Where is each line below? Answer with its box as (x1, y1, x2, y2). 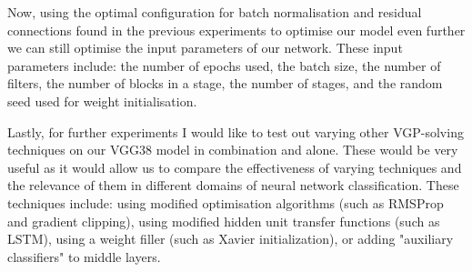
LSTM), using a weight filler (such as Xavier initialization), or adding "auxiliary (7, 229, 454, 248)
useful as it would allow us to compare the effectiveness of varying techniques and (7, 157, 462, 176)
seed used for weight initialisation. (7, 91, 197, 110)
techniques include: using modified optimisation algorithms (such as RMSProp (7, 193, 444, 212)
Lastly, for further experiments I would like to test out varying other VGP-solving (7, 122, 464, 141)
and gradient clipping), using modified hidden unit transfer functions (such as (7, 211, 440, 230)
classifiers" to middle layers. (7, 247, 161, 266)
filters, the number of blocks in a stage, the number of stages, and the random (7, 74, 443, 93)
